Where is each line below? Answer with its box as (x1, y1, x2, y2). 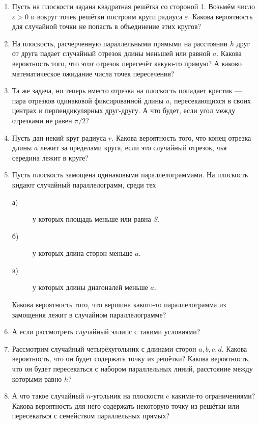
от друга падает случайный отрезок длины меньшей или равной (12, 48, 211, 59)
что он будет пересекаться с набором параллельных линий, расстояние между (12, 363, 253, 374)
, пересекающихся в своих (169, 95, 251, 105)
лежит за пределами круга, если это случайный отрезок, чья (40, 142, 227, 153)
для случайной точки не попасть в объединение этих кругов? (12, 21, 202, 32)
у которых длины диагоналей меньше (32, 282, 148, 293)
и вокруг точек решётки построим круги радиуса (31, 11, 183, 21)
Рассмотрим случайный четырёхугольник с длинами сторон (12, 343, 196, 354)
